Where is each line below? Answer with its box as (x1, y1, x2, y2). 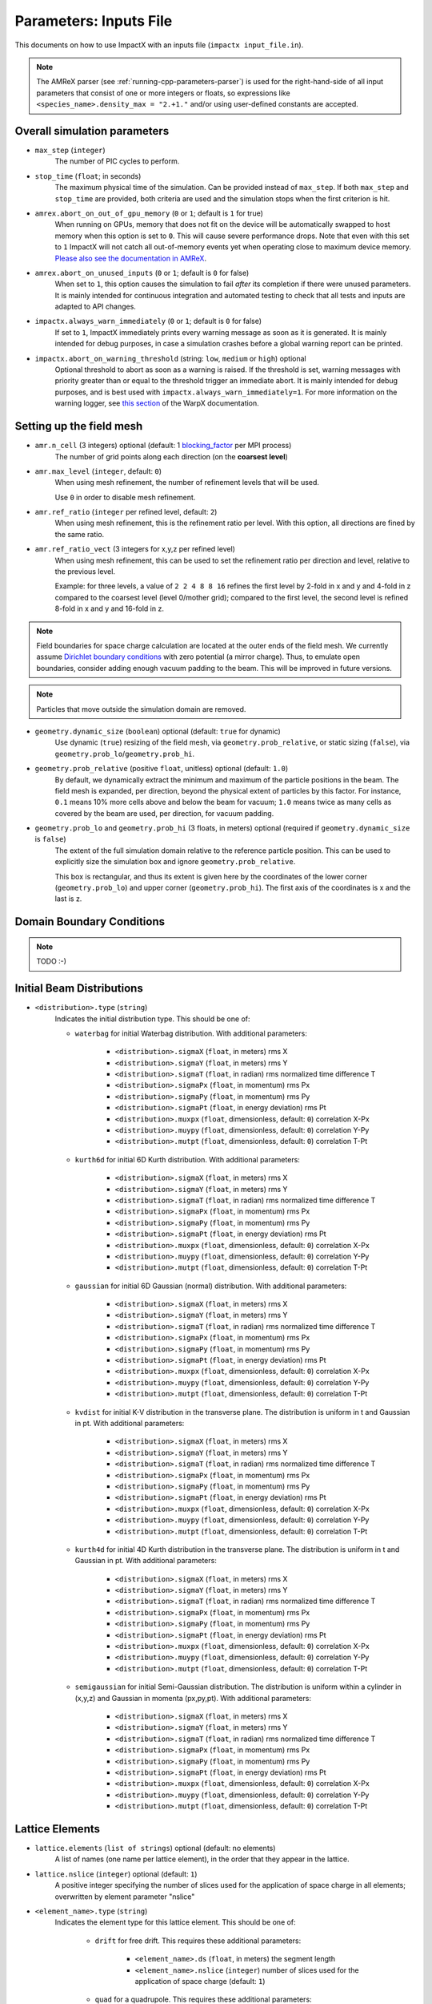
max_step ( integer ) (34, 145, 106, 156)
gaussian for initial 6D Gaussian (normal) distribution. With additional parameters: (74, 1281, 347, 1291)
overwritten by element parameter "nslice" (54, 1892, 195, 1901)
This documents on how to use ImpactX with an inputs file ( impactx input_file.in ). (14, 40, 304, 50)
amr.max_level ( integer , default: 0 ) (34, 466, 162, 476)
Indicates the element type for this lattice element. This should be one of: (54, 1917, 296, 1927)
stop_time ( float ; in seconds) (34, 171, 142, 180)
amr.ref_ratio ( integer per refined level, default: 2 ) (34, 507, 218, 517)
